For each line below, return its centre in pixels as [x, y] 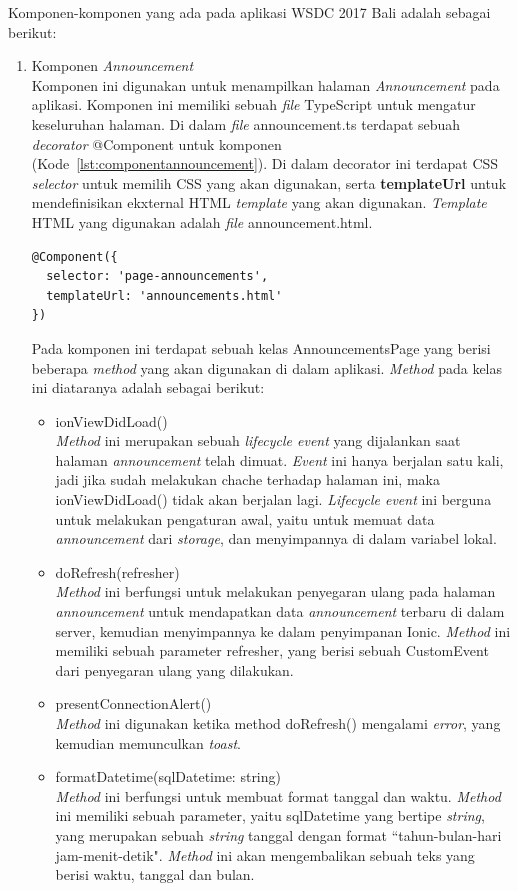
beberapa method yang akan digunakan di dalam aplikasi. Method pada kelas [267, 367]
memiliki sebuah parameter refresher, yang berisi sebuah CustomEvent [272, 650]
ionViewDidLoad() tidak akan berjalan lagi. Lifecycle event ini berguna [273, 499]
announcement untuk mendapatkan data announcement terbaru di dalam [280, 611]
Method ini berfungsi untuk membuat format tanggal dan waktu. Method [278, 795]
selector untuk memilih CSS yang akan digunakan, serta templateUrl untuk [269, 182]
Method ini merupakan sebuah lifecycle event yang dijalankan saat [258, 440]
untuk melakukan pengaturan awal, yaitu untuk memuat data [245, 518]
